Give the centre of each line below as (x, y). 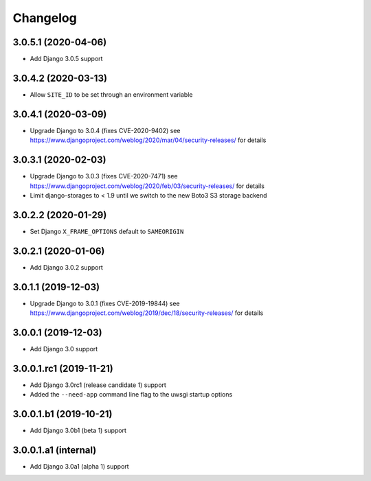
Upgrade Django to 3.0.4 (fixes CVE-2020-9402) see (105, 130)
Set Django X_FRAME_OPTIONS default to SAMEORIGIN (107, 231)
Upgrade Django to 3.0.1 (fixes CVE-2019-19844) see (105, 303)
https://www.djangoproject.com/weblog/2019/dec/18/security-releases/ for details (147, 313)
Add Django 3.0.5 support (66, 59)
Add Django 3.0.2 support (66, 267)
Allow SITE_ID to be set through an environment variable (111, 94)
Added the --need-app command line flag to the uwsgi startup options (131, 395)
